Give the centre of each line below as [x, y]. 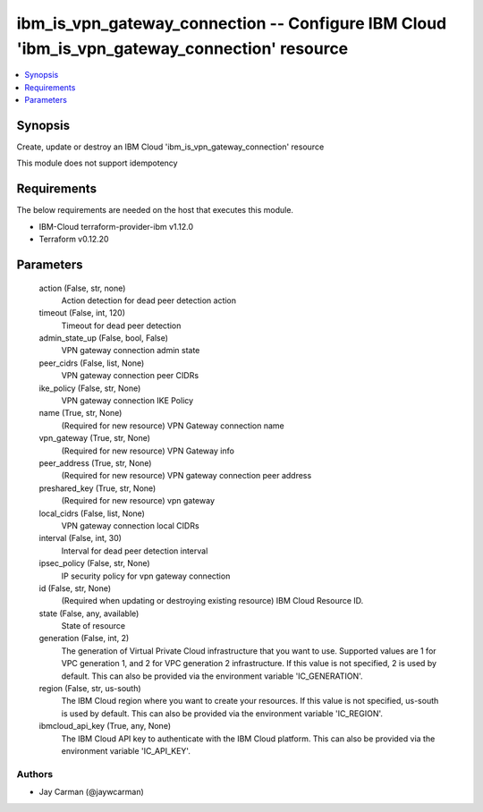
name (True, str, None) [80, 413]
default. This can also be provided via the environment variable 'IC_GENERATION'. [212, 676]
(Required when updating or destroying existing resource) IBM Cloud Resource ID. [212, 601]
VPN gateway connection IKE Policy [127, 401]
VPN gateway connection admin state [131, 351]
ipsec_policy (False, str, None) [95, 563]
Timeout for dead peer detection [121, 326]
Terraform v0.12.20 [74, 239]
